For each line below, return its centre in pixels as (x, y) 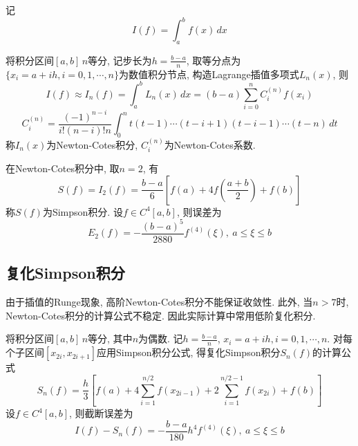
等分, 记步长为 (120, 60)
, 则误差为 (199, 211)
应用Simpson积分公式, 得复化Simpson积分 (189, 352)
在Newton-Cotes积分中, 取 (63, 168)
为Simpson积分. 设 (83, 211)
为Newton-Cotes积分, (92, 144)
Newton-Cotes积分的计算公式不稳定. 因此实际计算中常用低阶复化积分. (161, 315)
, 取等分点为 (214, 60)
